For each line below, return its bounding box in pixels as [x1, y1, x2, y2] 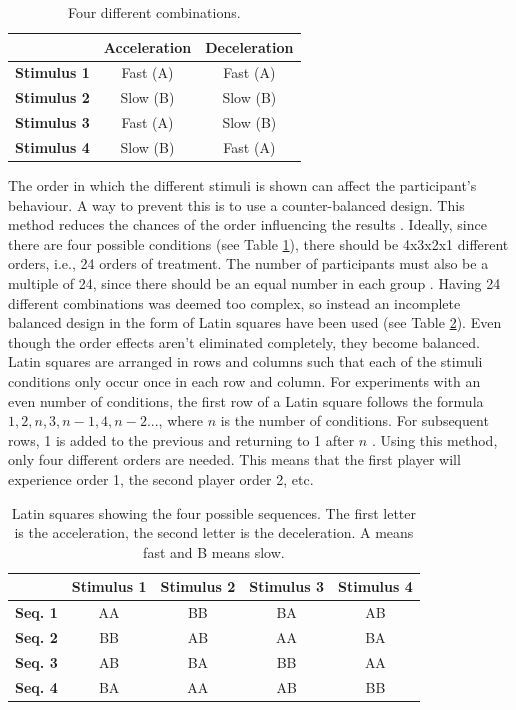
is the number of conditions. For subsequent [220, 410, 489, 431]
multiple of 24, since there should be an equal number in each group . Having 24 [8, 273, 501, 294]
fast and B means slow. [143, 541, 285, 562]
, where [158, 410, 203, 431]
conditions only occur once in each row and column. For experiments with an [8, 371, 481, 391]
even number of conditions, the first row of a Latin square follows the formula [8, 390, 484, 411]
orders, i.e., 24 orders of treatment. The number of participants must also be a [8, 253, 489, 274]
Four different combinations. [67, 2, 241, 22]
